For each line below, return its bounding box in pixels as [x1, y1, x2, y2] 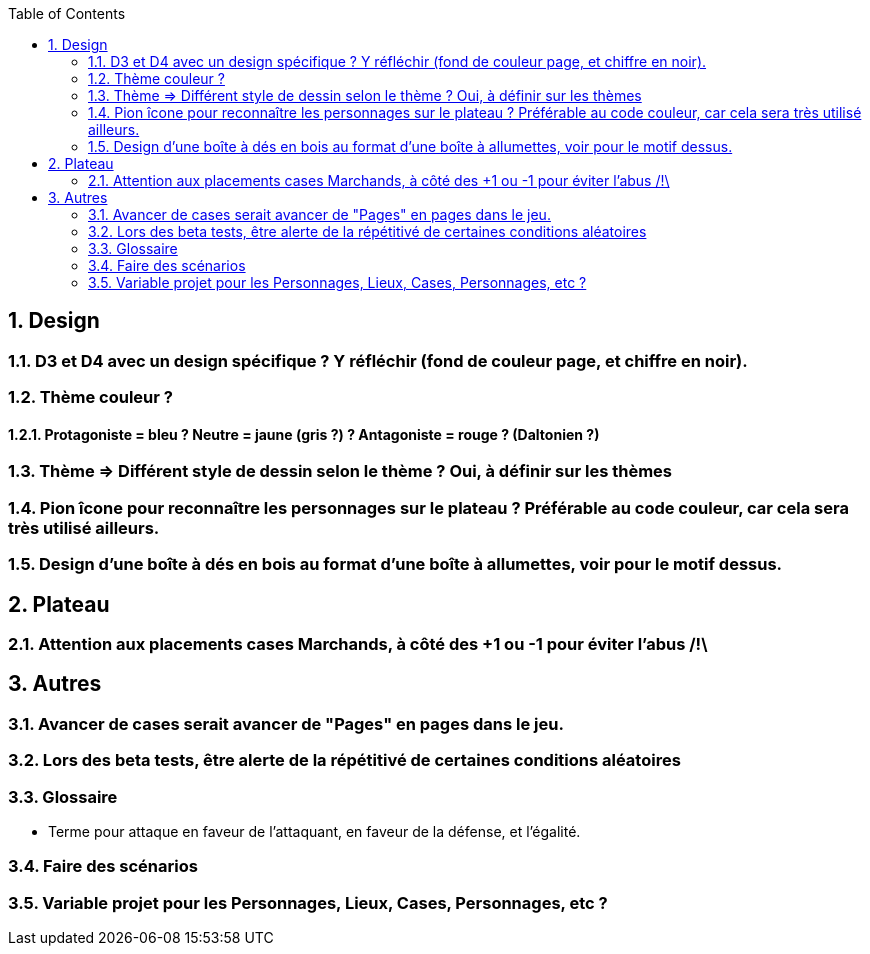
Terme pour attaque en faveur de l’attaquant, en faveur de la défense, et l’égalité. [48, 823, 581, 840]
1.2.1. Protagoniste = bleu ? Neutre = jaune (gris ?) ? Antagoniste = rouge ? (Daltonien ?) [8, 425, 600, 443]
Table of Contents [8, 5, 126, 22]
